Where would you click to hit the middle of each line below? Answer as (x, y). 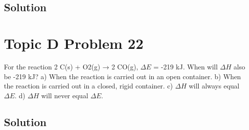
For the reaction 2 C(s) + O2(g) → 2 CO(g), (71, 66)
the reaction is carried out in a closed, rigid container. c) (89, 86)
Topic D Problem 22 (74, 43)
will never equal (65, 95)
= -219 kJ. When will (186, 66)
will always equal (214, 86)
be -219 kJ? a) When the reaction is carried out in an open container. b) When (123, 76)
